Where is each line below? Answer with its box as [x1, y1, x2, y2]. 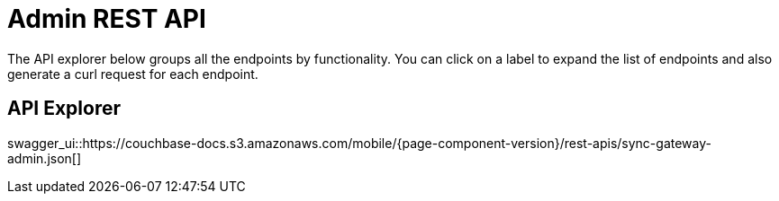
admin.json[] [7, 150, 82, 166]
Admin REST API [7, 4, 206, 34]
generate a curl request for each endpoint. [7, 66, 258, 82]
